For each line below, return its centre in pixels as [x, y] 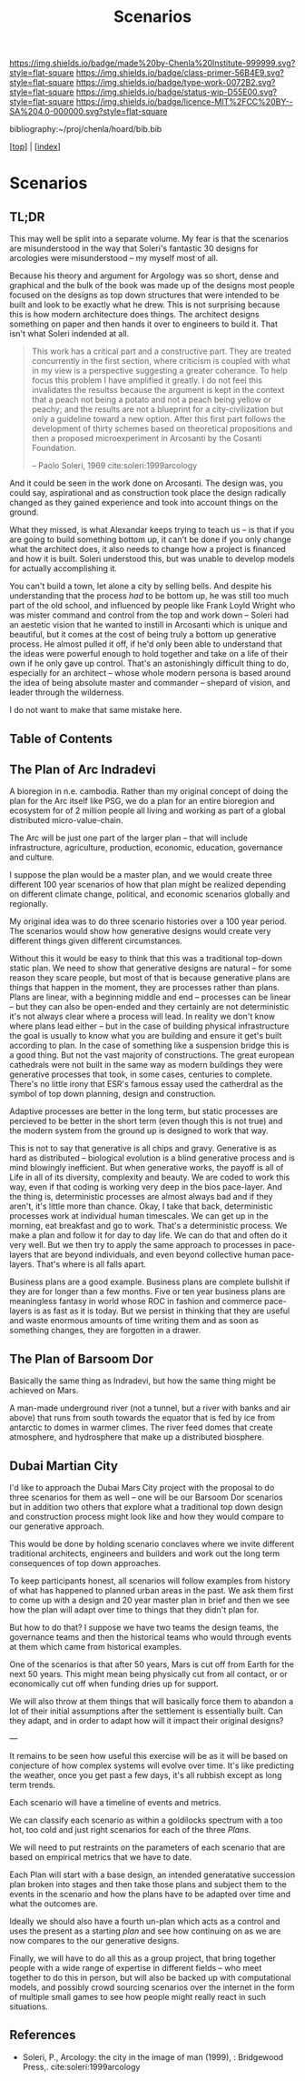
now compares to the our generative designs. [94, 1941]
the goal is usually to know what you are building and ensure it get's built [146, 1036]
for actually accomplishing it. [64, 568]
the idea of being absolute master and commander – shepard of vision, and [150, 683]
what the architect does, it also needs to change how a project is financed [148, 549]
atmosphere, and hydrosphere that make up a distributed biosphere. [137, 1437]
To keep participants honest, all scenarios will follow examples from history [150, 1581]
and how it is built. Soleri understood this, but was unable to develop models [152, 559]
